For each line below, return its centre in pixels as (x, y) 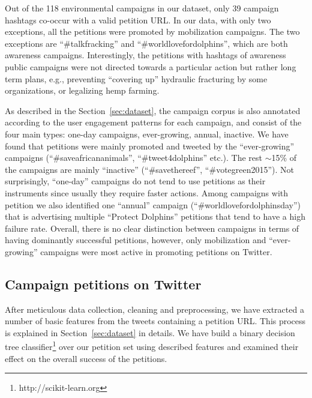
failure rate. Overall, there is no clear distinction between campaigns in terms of (152, 228)
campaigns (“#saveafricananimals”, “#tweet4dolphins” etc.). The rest (133, 158)
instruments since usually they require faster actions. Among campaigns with (147, 192)
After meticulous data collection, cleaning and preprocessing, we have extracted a (154, 309)
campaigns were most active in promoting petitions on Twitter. (156, 251)
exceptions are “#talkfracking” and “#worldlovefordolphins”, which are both (146, 43)
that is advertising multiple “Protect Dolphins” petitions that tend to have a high (155, 216)
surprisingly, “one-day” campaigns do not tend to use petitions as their (135, 181)
